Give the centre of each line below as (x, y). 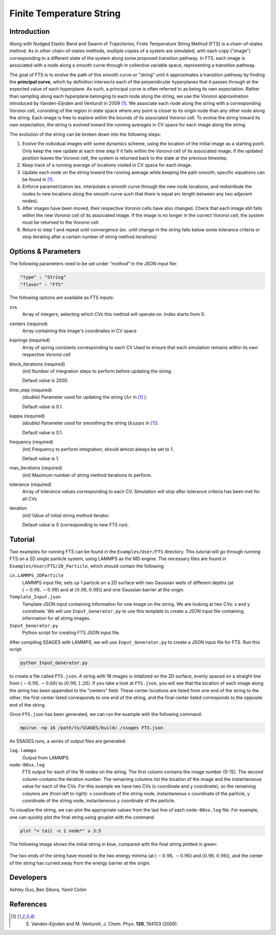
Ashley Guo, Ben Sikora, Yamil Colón (48, 890)
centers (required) (29, 324)
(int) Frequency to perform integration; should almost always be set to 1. (98, 449)
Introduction (30, 31)
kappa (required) (27, 416)
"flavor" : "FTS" (42, 284)
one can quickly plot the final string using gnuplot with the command (82, 817)
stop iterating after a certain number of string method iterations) (89, 237)
